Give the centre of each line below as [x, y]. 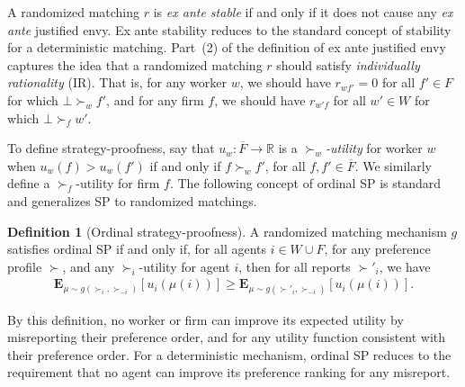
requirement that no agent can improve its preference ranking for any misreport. [229, 372]
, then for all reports [295, 266]
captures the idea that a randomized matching [135, 64]
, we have [405, 266]
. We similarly [393, 165]
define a [29, 183]
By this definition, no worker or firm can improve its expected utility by [206, 319]
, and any [89, 266]
